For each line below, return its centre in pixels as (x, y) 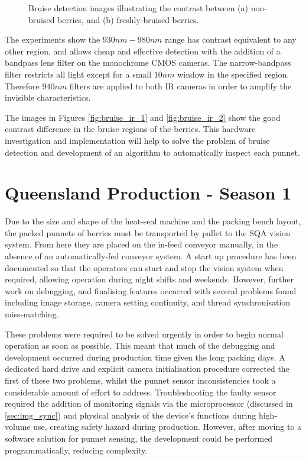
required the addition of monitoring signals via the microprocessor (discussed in (149, 403)
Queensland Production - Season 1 (148, 193)
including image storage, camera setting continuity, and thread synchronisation (148, 302)
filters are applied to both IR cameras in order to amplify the (180, 86)
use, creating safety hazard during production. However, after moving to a (167, 427)
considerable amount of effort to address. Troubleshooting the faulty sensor (141, 392)
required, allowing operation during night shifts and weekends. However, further (149, 279)
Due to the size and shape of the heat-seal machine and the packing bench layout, (153, 221)
